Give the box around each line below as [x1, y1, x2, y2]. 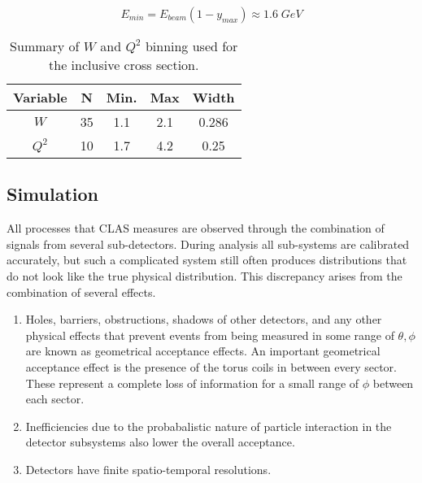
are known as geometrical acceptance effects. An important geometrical [25, 342, 381, 359]
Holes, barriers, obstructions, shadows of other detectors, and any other [25, 311, 382, 328]
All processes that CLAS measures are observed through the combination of [7, 220, 385, 237]
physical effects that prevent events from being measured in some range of [25, 326, 394, 343]
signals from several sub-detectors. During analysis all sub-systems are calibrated [7, 235, 410, 252]
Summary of [10, 37, 80, 55]
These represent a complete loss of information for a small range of [25, 374, 359, 391]
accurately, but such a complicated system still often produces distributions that [7, 251, 407, 268]
